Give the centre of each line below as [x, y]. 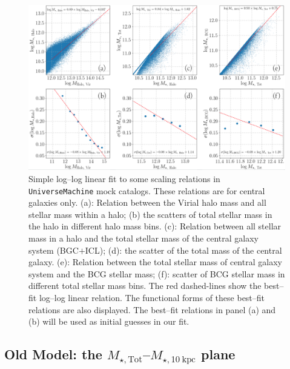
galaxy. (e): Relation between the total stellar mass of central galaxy [155, 262]
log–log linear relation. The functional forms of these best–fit [152, 298]
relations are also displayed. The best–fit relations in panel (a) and [152, 309]
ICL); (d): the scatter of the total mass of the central [183, 250]
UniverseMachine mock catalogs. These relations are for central [147, 190]
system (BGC [54, 250]
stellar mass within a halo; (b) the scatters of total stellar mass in [150, 214]
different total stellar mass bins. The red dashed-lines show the [145, 286]
